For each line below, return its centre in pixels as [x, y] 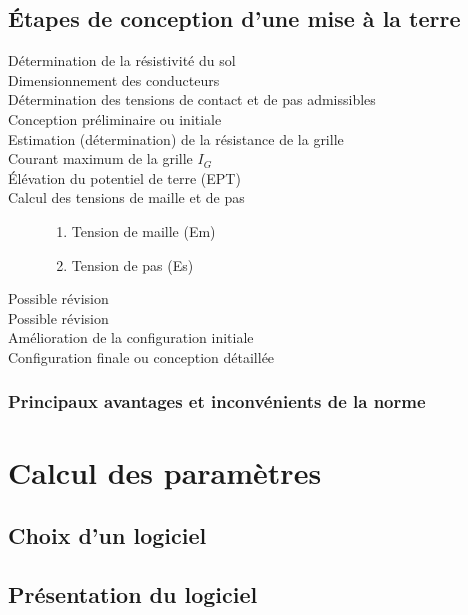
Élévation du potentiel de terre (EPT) [124, 177]
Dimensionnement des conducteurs [114, 79]
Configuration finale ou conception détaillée [141, 356]
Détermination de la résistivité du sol [122, 60]
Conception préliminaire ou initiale [115, 118]
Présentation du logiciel [133, 593]
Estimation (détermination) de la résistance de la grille [176, 138]
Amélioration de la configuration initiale [131, 337]
